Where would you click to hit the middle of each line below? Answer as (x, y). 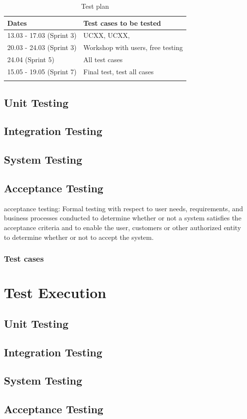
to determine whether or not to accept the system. (79, 237)
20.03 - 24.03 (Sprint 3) (42, 47)
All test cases (103, 59)
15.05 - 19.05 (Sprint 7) (42, 71)
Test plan (95, 6)
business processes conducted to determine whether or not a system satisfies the (123, 218)
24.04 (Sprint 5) (31, 59)
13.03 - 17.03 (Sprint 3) (42, 35)
